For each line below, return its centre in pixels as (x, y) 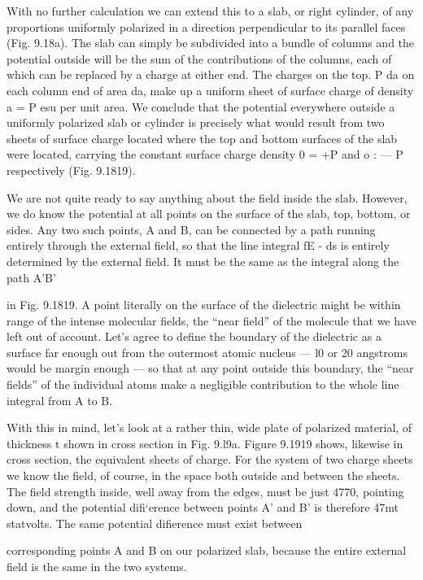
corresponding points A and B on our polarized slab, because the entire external (207, 550)
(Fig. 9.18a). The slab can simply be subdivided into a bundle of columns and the (211, 43)
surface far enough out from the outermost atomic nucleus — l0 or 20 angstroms (207, 352)
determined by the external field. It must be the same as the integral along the (203, 261)
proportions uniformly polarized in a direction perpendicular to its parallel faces (206, 26)
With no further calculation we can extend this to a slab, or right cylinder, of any (210, 11)
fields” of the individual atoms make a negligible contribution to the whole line (203, 384)
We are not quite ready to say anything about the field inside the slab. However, (207, 197)
